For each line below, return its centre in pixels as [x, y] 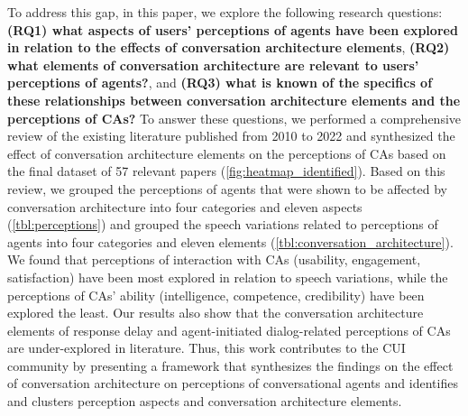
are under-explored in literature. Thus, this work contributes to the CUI [206, 348]
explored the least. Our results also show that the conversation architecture [216, 313]
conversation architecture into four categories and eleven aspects [185, 206]
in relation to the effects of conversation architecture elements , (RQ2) [229, 47]
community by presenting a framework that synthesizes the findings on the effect [230, 365]
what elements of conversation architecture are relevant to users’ [213, 65]
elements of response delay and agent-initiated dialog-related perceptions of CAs [229, 330]
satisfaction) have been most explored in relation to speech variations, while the [228, 277]
